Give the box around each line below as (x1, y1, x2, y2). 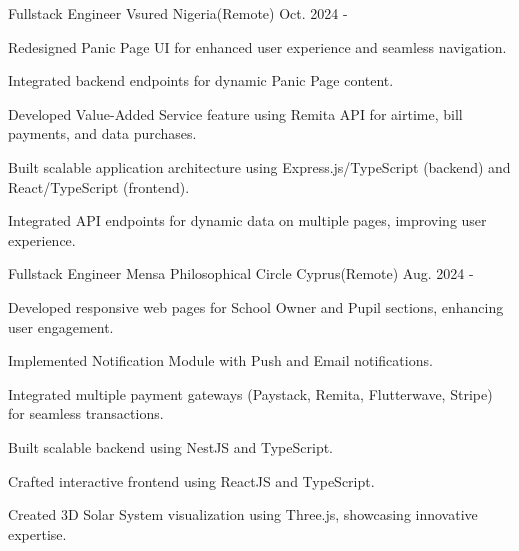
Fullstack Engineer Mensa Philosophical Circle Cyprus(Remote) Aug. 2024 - (8, 263, 474, 284)
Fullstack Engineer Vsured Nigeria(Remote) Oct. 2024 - (8, 3, 348, 23)
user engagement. (8, 316, 114, 337)
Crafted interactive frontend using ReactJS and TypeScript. (8, 470, 375, 491)
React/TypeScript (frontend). (8, 176, 190, 197)
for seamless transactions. (8, 403, 164, 424)
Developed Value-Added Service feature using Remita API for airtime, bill (8, 103, 463, 124)
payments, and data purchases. (8, 123, 197, 144)
